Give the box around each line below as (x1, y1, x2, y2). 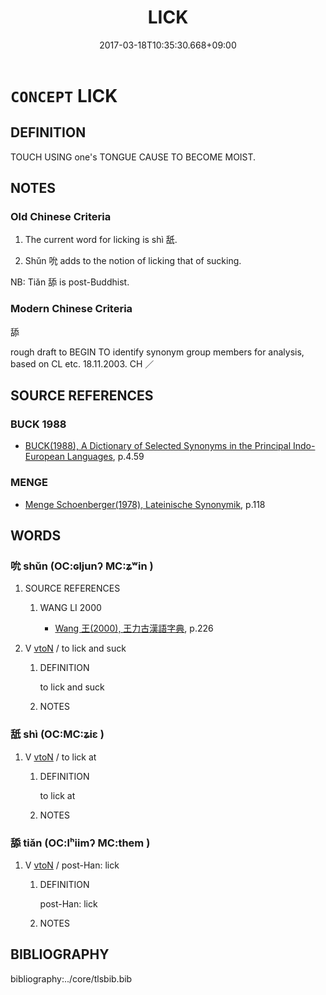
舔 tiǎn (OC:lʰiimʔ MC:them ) (10, 836, 151, 850)
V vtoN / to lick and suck (24, 642, 127, 655)
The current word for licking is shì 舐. (24, 234, 178, 246)
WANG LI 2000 (39, 602, 102, 614)
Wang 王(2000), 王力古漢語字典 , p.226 (54, 622, 214, 635)
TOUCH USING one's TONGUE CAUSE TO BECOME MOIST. (10, 151, 257, 163)
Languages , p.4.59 (66, 451, 145, 463)
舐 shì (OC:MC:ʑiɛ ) (10, 727, 105, 741)
